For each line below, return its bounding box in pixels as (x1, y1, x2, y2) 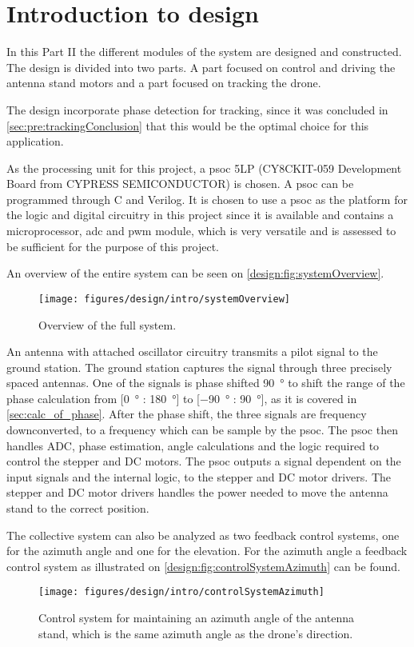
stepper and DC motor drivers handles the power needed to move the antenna (6, 484, 388, 501)
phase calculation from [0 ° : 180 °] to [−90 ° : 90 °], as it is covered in (6, 389, 357, 406)
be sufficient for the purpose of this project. (6, 238, 219, 254)
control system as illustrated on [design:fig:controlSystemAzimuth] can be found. (6, 557, 400, 574)
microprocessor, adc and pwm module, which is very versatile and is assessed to (6, 222, 396, 239)
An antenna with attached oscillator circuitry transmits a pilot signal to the (6, 343, 378, 360)
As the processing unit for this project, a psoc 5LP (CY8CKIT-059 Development (6, 159, 402, 176)
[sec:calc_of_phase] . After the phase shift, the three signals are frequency (6, 405, 367, 422)
